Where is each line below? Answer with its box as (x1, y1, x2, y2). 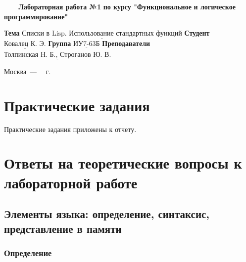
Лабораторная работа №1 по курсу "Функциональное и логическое (18, 1, 236, 11)
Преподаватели (102, 38, 150, 48)
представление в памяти (4, 220, 122, 236)
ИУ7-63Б (73, 41, 100, 48)
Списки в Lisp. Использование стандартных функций (22, 30, 182, 38)
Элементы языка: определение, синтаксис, (4, 206, 210, 221)
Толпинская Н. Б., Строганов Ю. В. (4, 51, 111, 58)
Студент (184, 28, 210, 38)
